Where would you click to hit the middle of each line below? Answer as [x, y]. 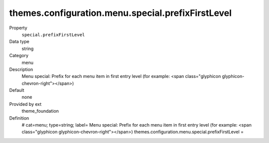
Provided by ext [25, 104]
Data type [19, 42]
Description [21, 69]
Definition [19, 118]
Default [17, 90]
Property [18, 28]
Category [19, 56]
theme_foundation [40, 111]
